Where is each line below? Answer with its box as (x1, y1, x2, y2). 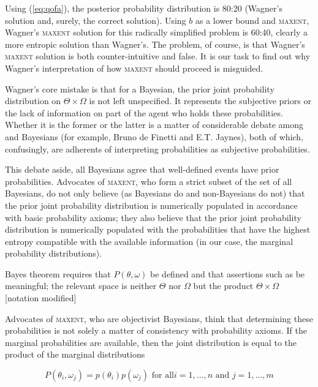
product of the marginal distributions (5, 348, 145, 361)
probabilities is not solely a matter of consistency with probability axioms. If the (5, 324, 307, 337)
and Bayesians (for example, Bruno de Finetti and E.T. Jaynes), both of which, (5, 130, 304, 143)
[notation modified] (5, 291, 77, 304)
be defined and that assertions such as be (150, 267, 305, 280)
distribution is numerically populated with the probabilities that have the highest (5, 223, 311, 236)
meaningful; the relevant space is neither (5, 279, 157, 292)
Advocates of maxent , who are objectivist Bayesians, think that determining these (5, 312, 313, 325)
